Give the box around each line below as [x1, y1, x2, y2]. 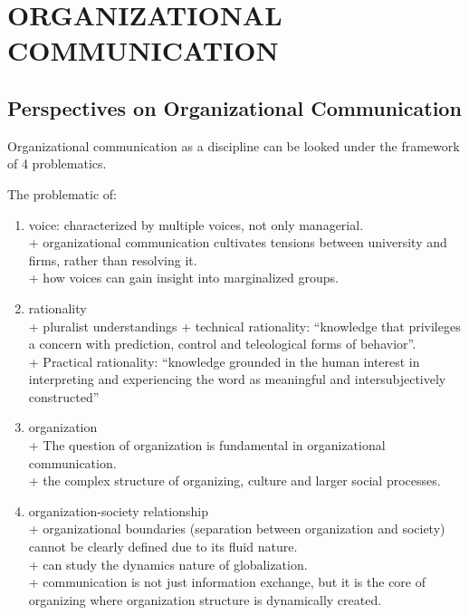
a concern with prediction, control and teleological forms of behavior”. [28, 334, 416, 353]
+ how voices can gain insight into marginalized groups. [28, 268, 339, 287]
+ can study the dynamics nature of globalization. [28, 554, 308, 573]
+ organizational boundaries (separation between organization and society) [28, 519, 445, 538]
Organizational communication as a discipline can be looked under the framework [7, 136, 460, 155]
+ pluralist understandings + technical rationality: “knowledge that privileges [28, 316, 461, 335]
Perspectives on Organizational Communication [7, 93, 462, 121]
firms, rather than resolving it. [28, 250, 197, 269]
